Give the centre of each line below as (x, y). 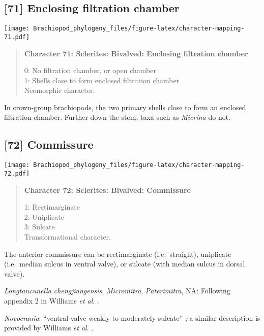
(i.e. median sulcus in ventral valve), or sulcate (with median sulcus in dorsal (125, 264)
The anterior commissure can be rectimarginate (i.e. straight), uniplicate (118, 254)
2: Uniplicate (44, 216)
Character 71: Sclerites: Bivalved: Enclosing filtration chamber (136, 53)
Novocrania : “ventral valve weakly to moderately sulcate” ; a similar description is (132, 317)
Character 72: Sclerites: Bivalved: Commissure (107, 190)
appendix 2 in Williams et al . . (52, 300)
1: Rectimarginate (52, 207)
